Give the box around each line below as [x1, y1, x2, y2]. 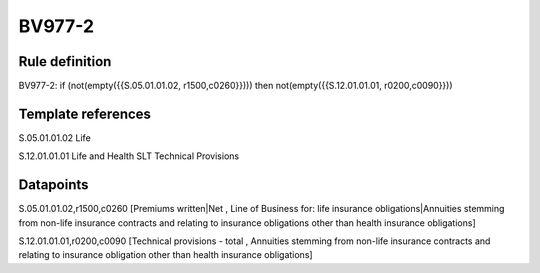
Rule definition [18, 53, 112, 70]
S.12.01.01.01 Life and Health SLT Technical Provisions [18, 150, 240, 162]
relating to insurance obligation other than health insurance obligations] [18, 249, 314, 261]
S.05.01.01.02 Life [18, 131, 92, 144]
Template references [18, 105, 152, 122]
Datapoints [18, 176, 89, 194]
